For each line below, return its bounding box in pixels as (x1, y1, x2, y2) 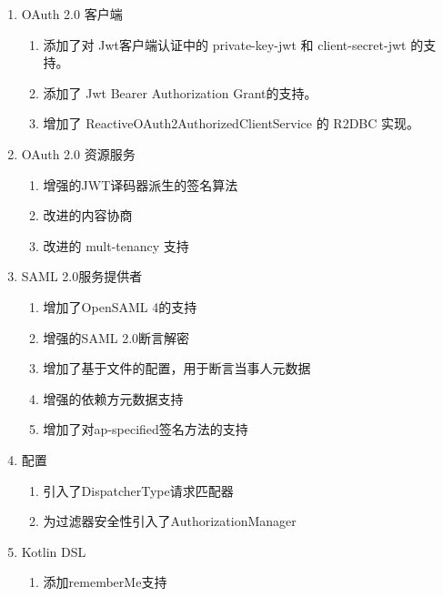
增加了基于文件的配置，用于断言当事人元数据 (43, 359, 311, 378)
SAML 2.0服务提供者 (21, 267, 143, 286)
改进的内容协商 (43, 206, 133, 225)
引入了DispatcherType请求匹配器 (43, 481, 234, 500)
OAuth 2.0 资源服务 (21, 144, 136, 163)
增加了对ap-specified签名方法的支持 (43, 420, 248, 439)
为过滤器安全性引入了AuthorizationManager (43, 511, 297, 531)
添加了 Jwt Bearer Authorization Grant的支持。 (43, 83, 317, 102)
